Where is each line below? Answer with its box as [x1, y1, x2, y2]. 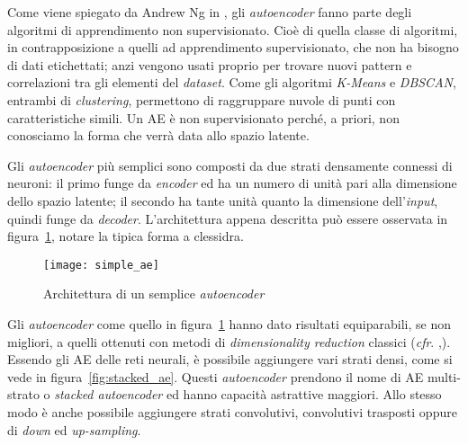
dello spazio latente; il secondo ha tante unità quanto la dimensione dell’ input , [7, 191, 438, 209]
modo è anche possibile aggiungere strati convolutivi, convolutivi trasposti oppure [7, 402, 457, 421]
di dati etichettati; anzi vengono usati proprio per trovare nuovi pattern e [7, 55, 412, 74]
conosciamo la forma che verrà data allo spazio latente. [7, 126, 310, 145]
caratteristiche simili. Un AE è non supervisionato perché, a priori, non [7, 108, 400, 127]
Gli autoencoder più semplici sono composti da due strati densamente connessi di [7, 156, 453, 174]
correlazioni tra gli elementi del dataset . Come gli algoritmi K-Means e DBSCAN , [7, 73, 456, 92]
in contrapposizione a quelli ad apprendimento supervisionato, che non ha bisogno [7, 38, 459, 57]
